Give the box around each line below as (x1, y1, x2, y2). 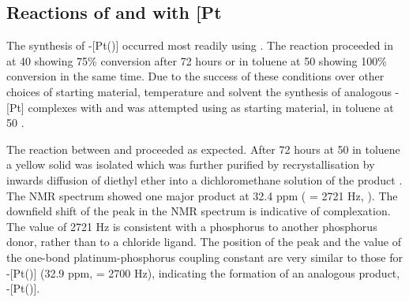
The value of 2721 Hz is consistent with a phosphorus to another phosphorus (6, 218, 377, 234)
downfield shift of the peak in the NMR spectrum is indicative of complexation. (6, 203, 391, 219)
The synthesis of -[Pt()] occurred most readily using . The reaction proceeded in (6, 37, 393, 54)
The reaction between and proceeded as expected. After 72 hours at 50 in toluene (6, 140, 400, 157)
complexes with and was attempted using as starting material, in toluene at (28, 99, 394, 115)
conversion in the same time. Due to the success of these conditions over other (6, 68, 385, 84)
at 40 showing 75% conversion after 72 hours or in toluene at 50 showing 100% (6, 52, 387, 69)
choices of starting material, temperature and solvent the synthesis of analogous (6, 83, 392, 99)
